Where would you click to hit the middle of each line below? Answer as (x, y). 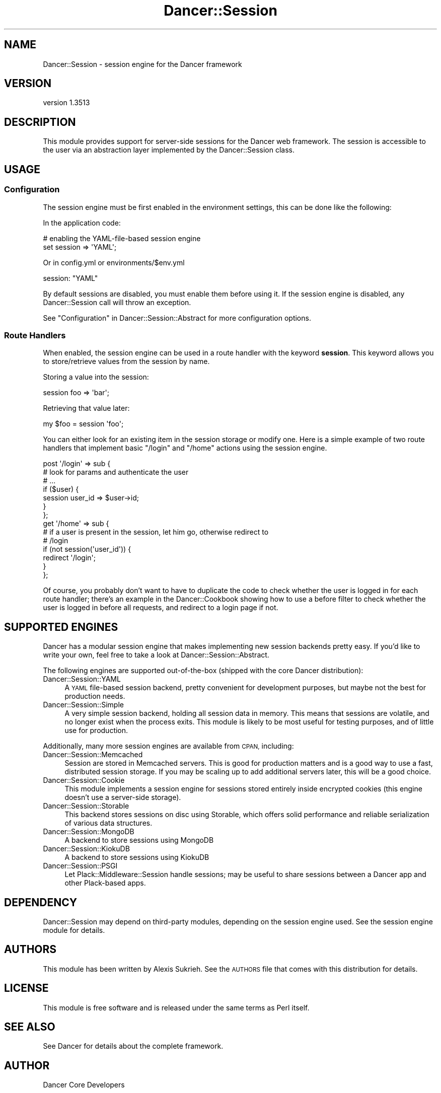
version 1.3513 (66, 103)
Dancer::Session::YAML (82, 679)
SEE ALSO (30, 1027)
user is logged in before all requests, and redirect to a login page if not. (161, 608)
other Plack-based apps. (105, 883)
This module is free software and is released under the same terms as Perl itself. (176, 1007)
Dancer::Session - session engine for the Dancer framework (142, 64)
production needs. (95, 696)
